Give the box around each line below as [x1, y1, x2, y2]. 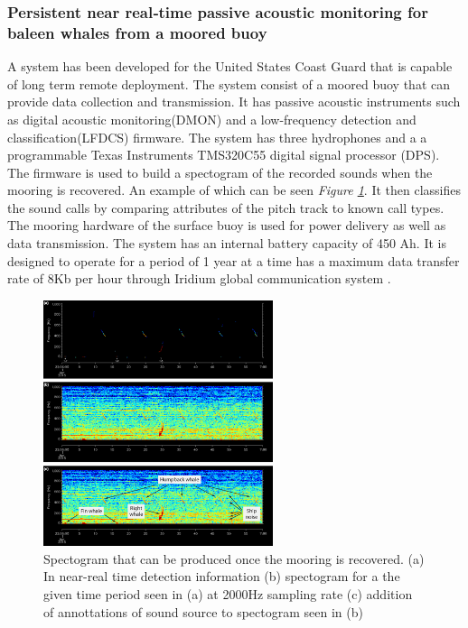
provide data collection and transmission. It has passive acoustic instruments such [7, 92, 461, 111]
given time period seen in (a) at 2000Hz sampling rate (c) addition [43, 585, 413, 603]
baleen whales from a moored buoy [7, 21, 267, 43]
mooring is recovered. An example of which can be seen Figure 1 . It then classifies [7, 180, 461, 199]
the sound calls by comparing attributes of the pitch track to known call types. [7, 198, 445, 217]
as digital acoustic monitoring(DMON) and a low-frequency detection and [7, 109, 417, 128]
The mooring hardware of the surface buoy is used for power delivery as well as [7, 216, 446, 235]
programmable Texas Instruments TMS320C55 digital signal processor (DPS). [7, 145, 440, 164]
